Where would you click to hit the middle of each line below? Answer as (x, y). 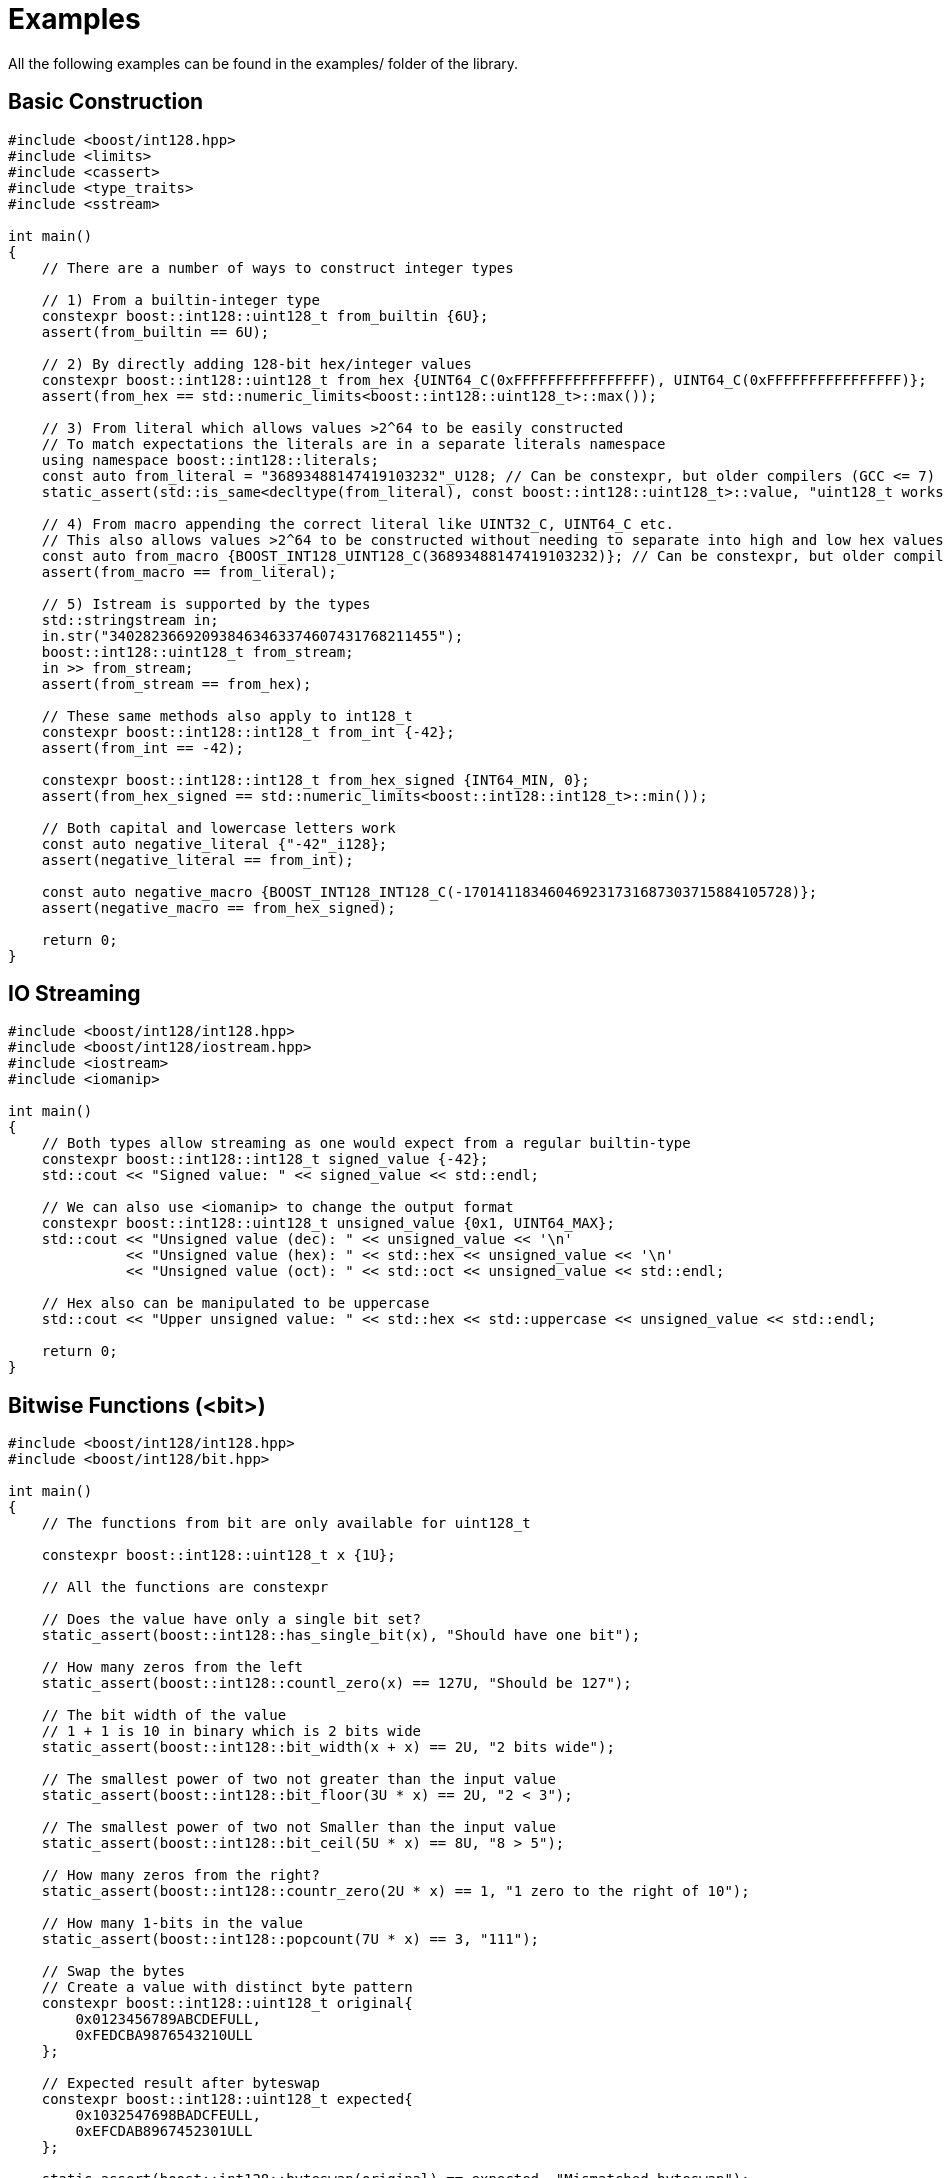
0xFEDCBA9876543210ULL (164, 2035)
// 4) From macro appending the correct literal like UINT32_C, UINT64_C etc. (357, 523)
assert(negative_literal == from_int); (197, 859)
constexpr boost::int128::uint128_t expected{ (227, 2099)
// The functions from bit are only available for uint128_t (286, 1523)
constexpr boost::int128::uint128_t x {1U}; (218, 1555)
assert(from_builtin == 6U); (155, 331)
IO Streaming (74, 994)
